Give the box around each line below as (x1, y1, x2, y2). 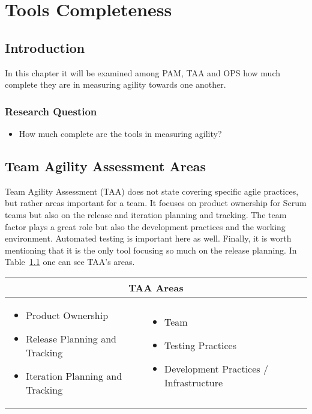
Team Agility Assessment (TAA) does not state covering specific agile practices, (5, 184, 299, 197)
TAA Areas (128, 280, 184, 294)
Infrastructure (164, 376, 223, 390)
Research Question (5, 103, 97, 118)
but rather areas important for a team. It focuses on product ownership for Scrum (5, 196, 307, 209)
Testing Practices (164, 338, 236, 353)
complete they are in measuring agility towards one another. (5, 78, 226, 91)
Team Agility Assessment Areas (5, 156, 206, 175)
